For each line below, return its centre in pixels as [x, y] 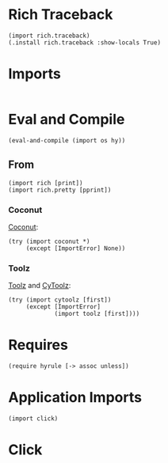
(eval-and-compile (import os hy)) [67, 140]
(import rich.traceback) [49, 36]
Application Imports [75, 398]
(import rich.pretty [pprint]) [60, 190]
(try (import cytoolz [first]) [60, 300]
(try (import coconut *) [49, 241]
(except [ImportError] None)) [76, 248]
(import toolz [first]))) [97, 314]
